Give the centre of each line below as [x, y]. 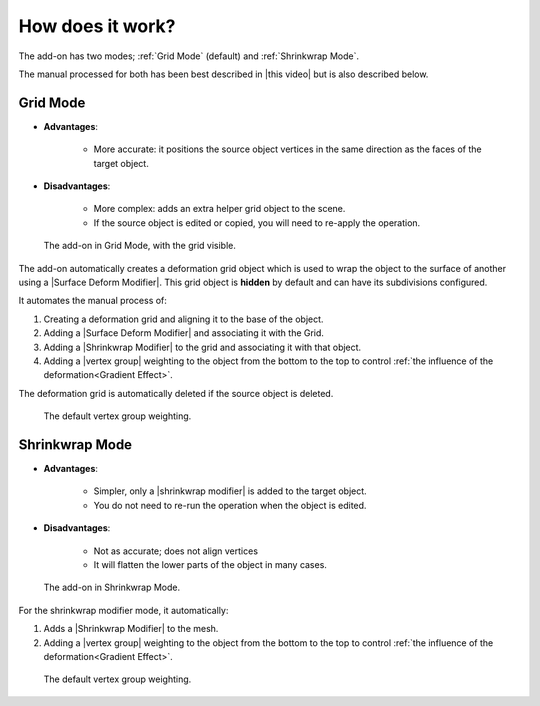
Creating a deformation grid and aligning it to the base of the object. [183, 319]
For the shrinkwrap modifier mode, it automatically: [123, 610]
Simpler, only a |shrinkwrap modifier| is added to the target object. [230, 491]
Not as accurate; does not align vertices [176, 551]
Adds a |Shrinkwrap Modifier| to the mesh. [131, 629]
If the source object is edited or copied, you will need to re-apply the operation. [257, 222]
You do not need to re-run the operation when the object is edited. [230, 505]
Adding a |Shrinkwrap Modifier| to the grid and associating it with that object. [202, 347]
